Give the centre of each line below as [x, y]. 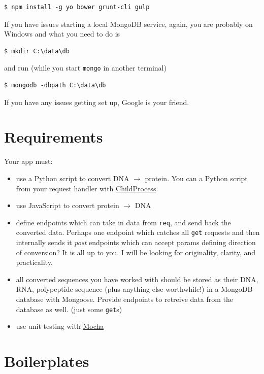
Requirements [54, 137]
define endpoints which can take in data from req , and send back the [123, 222]
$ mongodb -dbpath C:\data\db [55, 86]
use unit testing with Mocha [60, 326]
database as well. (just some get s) [69, 309]
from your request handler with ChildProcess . [87, 188]
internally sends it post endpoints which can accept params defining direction [136, 242]
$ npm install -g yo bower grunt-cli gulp [77, 7]
